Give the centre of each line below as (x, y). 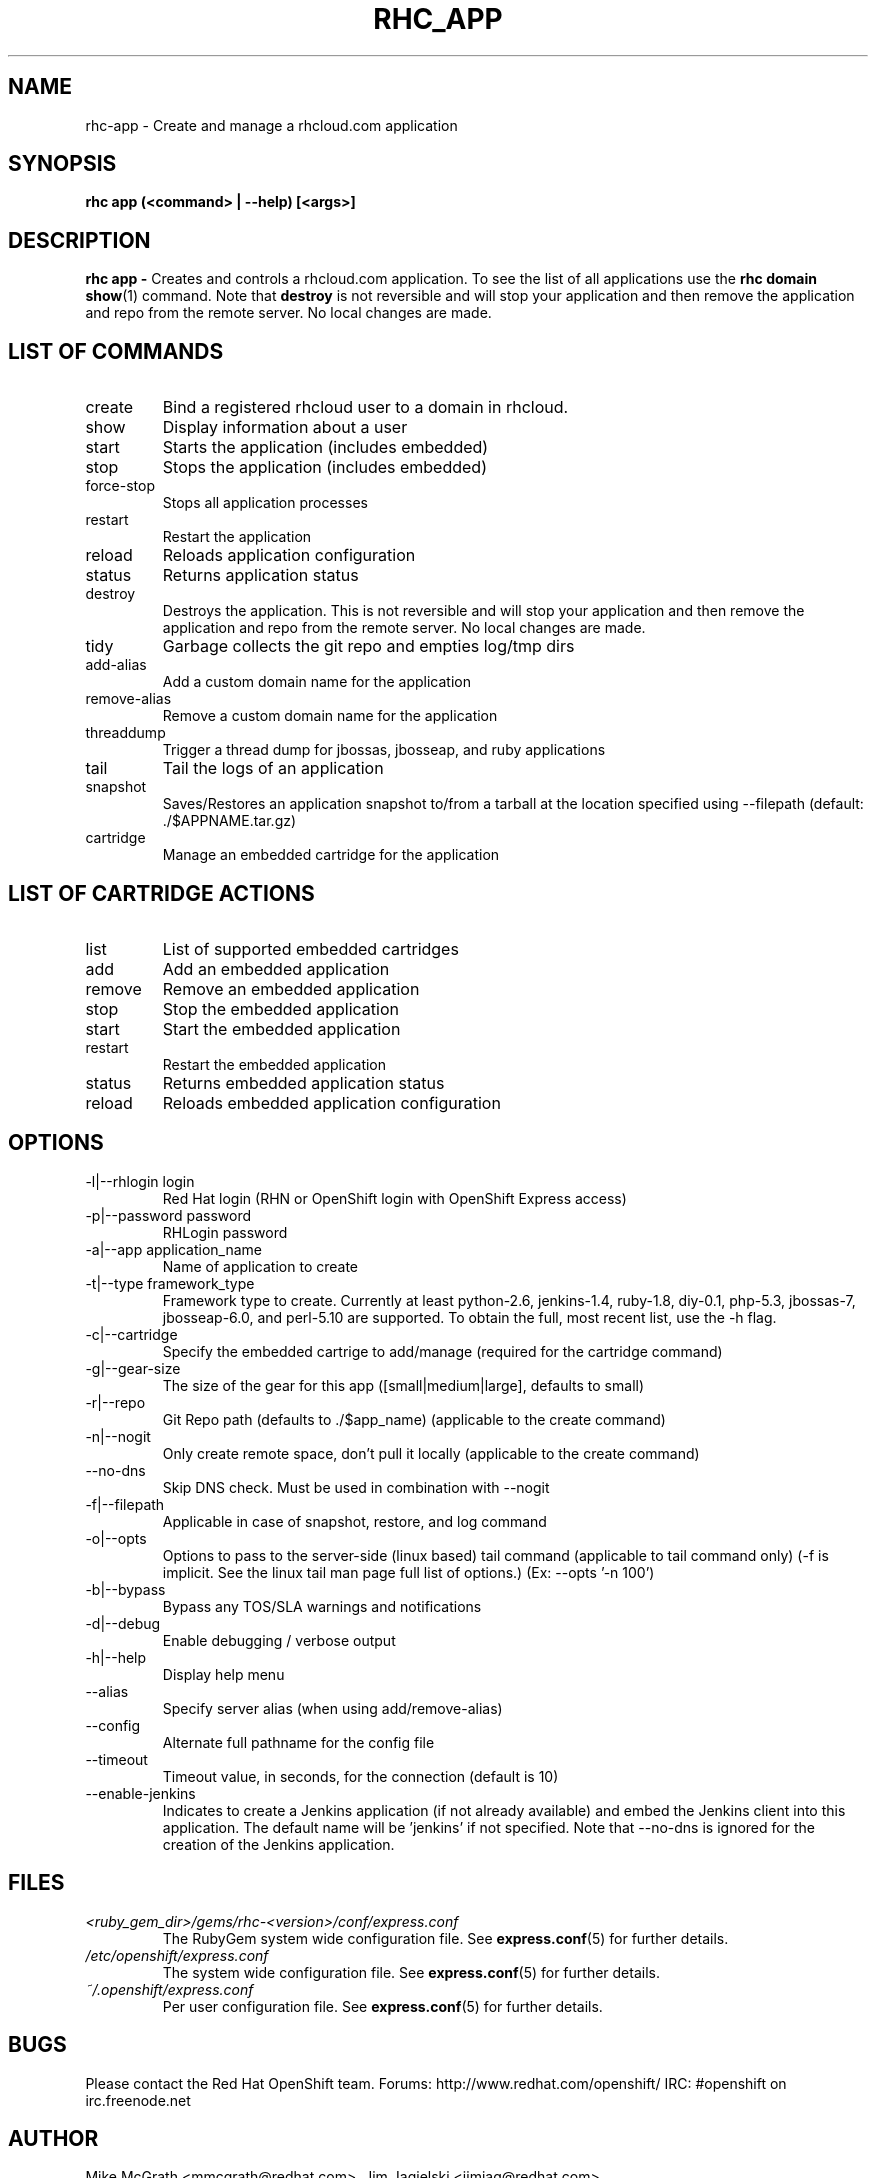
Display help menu (223, 1674)
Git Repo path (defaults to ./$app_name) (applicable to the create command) (414, 1419)
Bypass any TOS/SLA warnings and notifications (322, 1606)
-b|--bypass (125, 1589)
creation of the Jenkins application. (278, 1844)
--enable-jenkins (140, 1793)
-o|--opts (116, 1538)
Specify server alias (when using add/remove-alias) (332, 1708)
